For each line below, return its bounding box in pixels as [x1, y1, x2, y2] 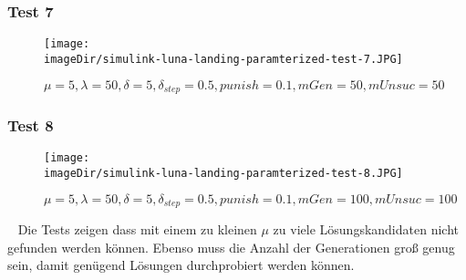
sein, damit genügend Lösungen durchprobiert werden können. [7, 255, 355, 275]
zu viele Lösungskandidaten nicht [273, 219, 459, 238]
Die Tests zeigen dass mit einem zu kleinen [17, 219, 257, 238]
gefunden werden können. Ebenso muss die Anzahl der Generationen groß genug [7, 237, 455, 256]
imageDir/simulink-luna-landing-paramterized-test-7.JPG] [44, 52, 403, 66]
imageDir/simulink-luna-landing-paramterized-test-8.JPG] [44, 166, 403, 180]
